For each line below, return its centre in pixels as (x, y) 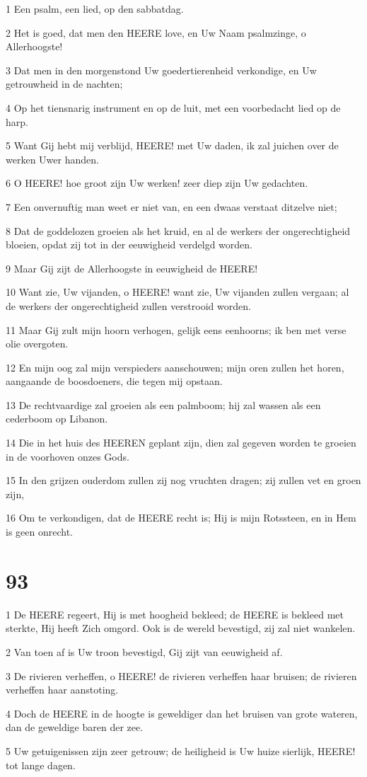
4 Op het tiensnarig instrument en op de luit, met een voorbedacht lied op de (173, 107)
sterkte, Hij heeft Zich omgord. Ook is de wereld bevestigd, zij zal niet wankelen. (181, 628)
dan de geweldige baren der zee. (75, 727)
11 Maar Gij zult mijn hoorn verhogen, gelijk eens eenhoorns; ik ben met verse (176, 329)
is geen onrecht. (39, 532)
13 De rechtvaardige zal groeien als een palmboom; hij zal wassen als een (163, 404)
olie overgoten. (37, 344)
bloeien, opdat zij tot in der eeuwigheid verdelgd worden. (129, 244)
